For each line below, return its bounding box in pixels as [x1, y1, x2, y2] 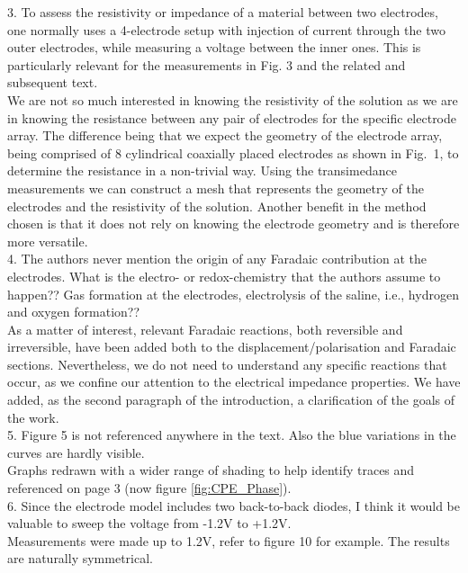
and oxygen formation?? [7, 302, 140, 321]
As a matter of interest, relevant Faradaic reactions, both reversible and [7, 319, 403, 338]
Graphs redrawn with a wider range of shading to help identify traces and [7, 461, 415, 479]
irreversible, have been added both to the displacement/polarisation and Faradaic [7, 337, 456, 356]
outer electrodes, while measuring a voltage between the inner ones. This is [7, 38, 421, 57]
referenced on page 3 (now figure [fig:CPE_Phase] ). [7, 479, 292, 497]
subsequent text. [7, 73, 98, 92]
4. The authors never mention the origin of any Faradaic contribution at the [7, 249, 427, 268]
